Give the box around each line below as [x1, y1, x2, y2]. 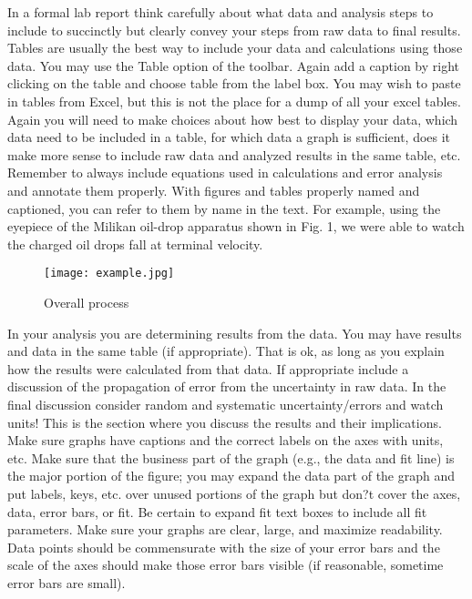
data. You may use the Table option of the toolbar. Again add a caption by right [7, 56, 460, 75]
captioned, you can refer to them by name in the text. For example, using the [7, 198, 441, 218]
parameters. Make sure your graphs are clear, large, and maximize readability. [7, 520, 443, 539]
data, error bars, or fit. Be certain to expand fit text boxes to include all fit [7, 502, 427, 521]
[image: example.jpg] [44, 267, 175, 280]
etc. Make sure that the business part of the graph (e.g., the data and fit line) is [7, 448, 455, 467]
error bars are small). [7, 573, 126, 592]
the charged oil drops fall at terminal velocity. [7, 234, 263, 253]
